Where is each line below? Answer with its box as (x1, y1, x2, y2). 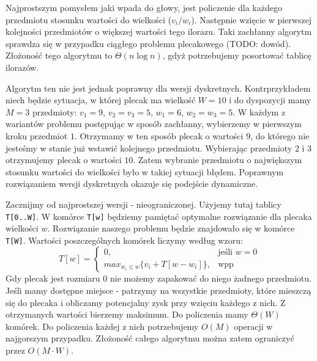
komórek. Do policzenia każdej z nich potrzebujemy (6, 319, 199, 332)
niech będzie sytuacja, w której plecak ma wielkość (6, 93, 196, 106)
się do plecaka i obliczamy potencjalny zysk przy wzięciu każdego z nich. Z (6, 296, 286, 308)
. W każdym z (233, 105, 286, 118)
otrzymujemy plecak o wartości (6, 153, 122, 166)
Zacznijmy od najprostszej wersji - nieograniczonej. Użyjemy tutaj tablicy (6, 197, 282, 210)
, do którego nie (250, 129, 310, 142)
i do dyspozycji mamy (229, 93, 311, 106)
